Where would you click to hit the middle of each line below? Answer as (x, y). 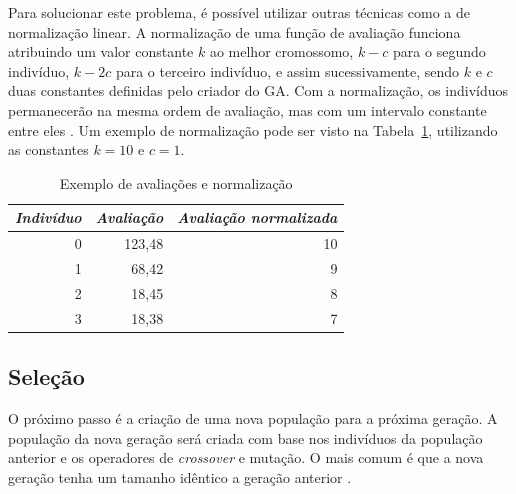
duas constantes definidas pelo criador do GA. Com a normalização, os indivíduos (258, 90)
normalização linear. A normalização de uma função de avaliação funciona (234, 31)
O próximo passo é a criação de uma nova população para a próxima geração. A (253, 418)
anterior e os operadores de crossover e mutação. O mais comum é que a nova (246, 457)
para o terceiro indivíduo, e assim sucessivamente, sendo (287, 70)
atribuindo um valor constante (101, 51)
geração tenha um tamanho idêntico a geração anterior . (180, 476)
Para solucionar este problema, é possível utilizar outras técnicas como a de (239, 12)
